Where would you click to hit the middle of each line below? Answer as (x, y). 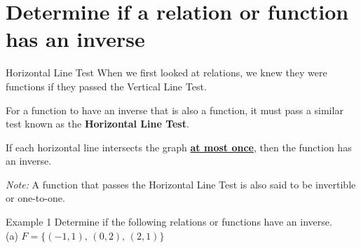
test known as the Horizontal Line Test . (97, 124)
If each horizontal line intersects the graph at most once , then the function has (179, 147)
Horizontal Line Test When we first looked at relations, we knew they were (166, 73)
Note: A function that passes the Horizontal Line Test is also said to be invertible (181, 184)
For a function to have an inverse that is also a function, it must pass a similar (175, 110)
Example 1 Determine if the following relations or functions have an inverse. (169, 222)
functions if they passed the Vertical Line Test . (106, 86)
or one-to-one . (35, 198)
